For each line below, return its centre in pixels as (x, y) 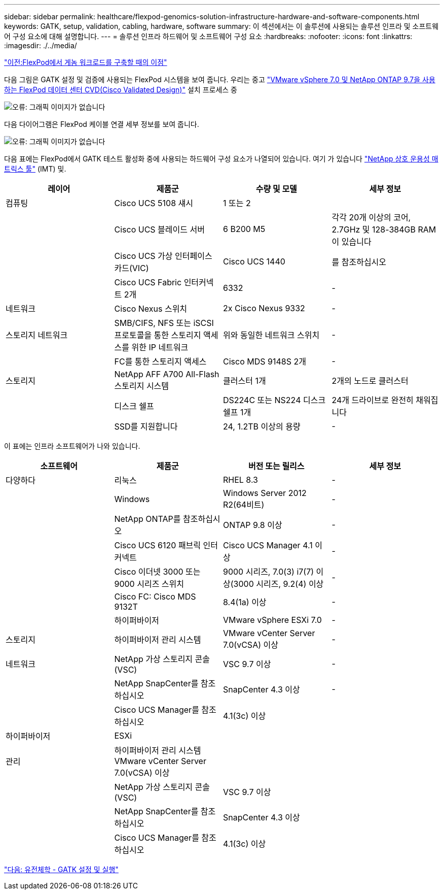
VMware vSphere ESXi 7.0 (272, 620)
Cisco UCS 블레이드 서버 (159, 229)
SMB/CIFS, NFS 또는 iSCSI (164, 323)
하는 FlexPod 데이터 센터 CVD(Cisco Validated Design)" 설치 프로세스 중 (121, 90)
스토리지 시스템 (142, 386)
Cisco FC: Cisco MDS (155, 597)
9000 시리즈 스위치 (149, 584)
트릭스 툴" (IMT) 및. (35, 169)
